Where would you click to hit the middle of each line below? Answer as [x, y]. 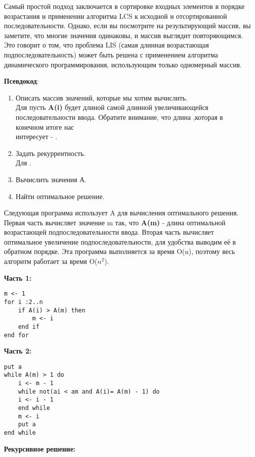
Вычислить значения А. [51, 179]
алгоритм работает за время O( [51, 261]
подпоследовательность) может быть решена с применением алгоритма [111, 54]
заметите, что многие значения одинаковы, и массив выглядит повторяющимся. [124, 35]
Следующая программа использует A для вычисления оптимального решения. [121, 213]
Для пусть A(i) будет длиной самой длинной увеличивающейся [112, 107]
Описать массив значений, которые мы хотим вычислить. [102, 97]
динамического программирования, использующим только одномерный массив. [123, 64]
